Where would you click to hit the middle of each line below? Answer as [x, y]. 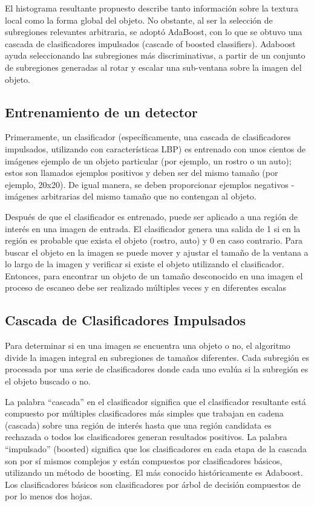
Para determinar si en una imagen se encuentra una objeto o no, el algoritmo [148, 345]
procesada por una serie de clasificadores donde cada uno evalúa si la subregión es [157, 369]
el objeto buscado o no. [48, 381]
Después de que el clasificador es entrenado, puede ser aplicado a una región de [152, 216]
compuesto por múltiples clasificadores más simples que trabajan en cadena [144, 413]
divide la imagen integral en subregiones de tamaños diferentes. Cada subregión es [157, 357]
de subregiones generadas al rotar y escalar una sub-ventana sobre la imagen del [153, 67]
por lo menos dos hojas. [49, 496]
